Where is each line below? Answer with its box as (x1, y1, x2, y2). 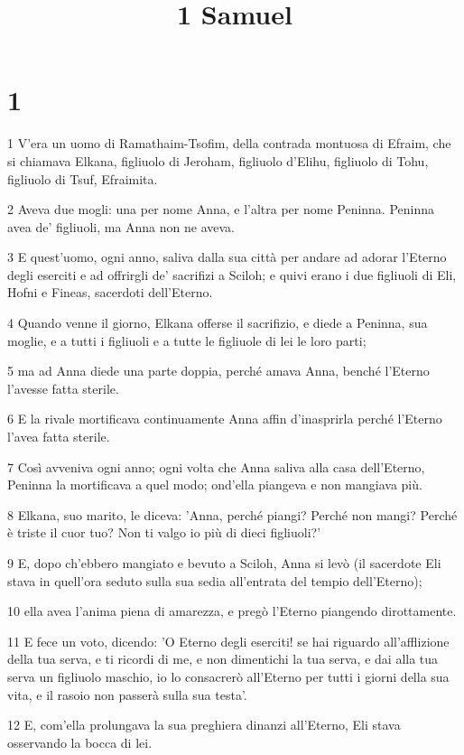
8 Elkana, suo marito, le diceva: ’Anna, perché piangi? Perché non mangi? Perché (7, 505, 458, 524)
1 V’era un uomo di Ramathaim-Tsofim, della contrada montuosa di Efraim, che (7, 134, 451, 153)
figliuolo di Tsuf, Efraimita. (7, 169, 158, 188)
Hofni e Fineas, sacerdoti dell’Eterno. (7, 283, 213, 302)
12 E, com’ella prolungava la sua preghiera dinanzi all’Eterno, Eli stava (7, 715, 401, 734)
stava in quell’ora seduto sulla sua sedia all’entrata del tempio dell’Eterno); (7, 571, 422, 590)
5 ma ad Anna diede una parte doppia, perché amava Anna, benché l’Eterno (7, 361, 430, 380)
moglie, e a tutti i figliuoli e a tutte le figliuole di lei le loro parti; (7, 331, 367, 350)
